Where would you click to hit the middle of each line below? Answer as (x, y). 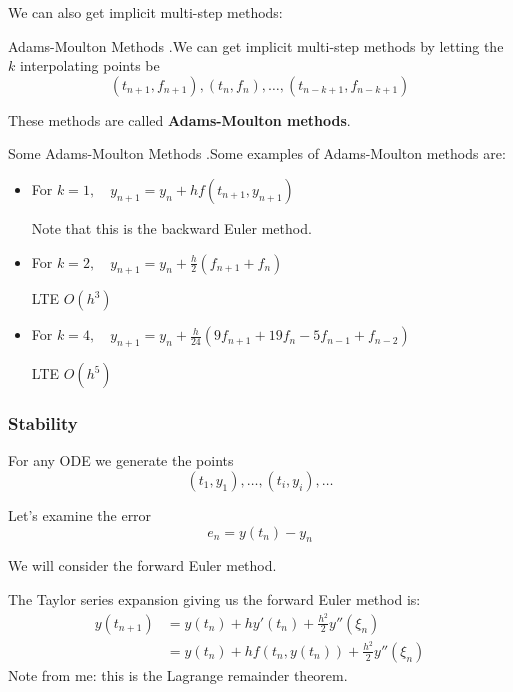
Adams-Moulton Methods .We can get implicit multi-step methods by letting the (256, 45)
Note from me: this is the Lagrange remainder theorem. (178, 674)
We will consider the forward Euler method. (142, 565)
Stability (43, 423)
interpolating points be (89, 65)
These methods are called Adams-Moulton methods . (179, 119)
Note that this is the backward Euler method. (171, 227)
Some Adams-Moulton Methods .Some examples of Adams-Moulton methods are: (257, 153)
